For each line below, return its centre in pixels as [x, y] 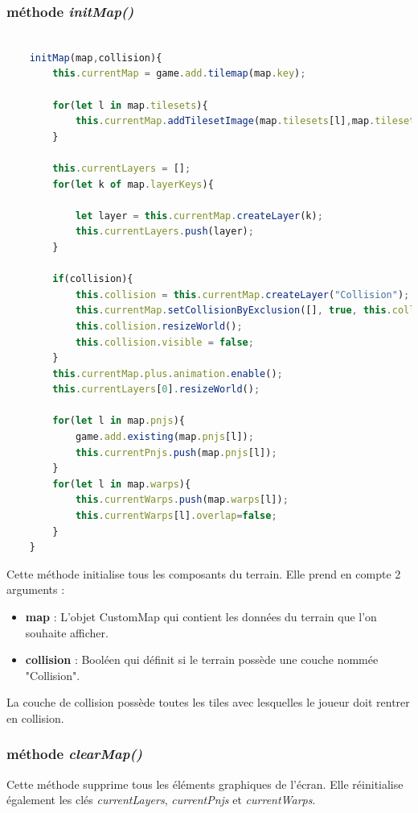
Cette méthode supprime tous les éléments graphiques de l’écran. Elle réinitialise [205, 784]
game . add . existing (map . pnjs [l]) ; [164, 437]
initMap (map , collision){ [96, 58]
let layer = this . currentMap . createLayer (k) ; [199, 216]
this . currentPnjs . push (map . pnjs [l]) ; [176, 452]
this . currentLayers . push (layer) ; [164, 232]
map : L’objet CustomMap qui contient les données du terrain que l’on [201, 616]
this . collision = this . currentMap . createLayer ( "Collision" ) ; [242, 295]
